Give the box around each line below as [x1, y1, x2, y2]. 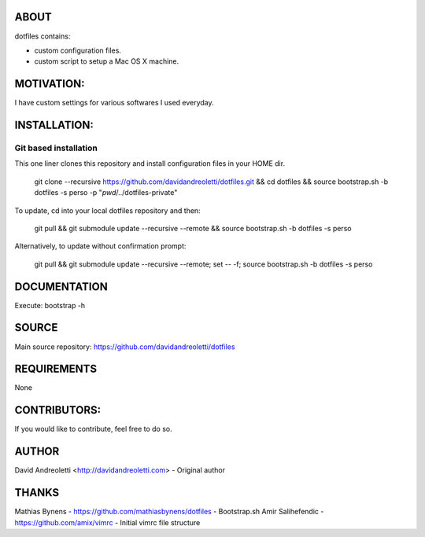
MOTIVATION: [14, 77, 85, 90]
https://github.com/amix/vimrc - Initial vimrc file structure [14, 517, 201, 527]
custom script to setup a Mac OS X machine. [34, 57, 179, 66]
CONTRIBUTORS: [14, 403, 102, 417]
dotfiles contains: [14, 31, 71, 41]
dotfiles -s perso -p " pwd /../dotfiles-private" [34, 188, 178, 197]
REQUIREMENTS [14, 362, 98, 376]
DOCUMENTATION [14, 280, 108, 293]
